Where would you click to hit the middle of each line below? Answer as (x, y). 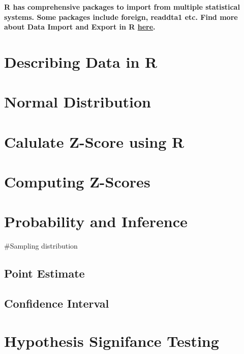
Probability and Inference (96, 221)
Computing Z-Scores (77, 182)
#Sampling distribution (41, 246)
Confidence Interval (57, 303)
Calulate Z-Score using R (94, 141)
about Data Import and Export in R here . (80, 27)
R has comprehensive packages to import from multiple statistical (122, 7)
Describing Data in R (81, 61)
